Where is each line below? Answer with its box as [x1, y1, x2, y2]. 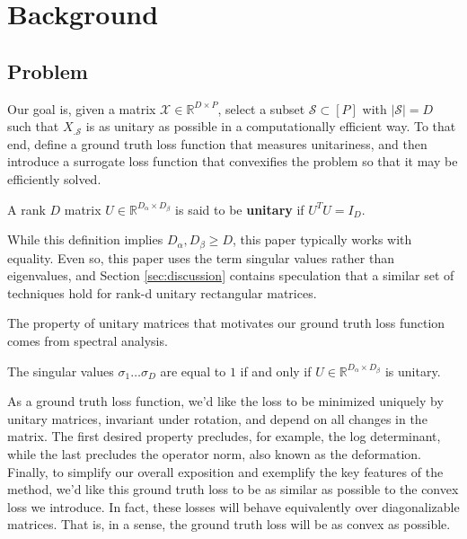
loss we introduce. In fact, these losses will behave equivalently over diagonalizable [7, 497, 460, 516]
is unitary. [384, 361, 441, 380]
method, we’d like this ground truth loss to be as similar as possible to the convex [7, 480, 459, 499]
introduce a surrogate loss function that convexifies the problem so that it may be [7, 152, 458, 171]
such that [7, 117, 59, 136]
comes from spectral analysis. [7, 331, 168, 349]
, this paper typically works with [232, 230, 412, 249]
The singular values [7, 361, 114, 380]
